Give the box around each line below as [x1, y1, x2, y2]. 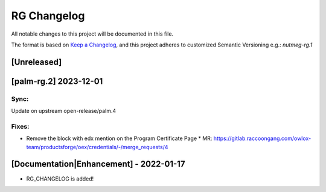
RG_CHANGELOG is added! [26, 175, 94, 182]
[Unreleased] [11, 57, 62, 67]
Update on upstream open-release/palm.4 [11, 107, 117, 115]
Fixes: [11, 122, 30, 130]
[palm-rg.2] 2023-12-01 [11, 76, 103, 86]
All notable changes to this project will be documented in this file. [11, 30, 174, 37]
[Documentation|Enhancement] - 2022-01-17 [11, 159, 185, 169]
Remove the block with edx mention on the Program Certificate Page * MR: [26, 135, 213, 142]
